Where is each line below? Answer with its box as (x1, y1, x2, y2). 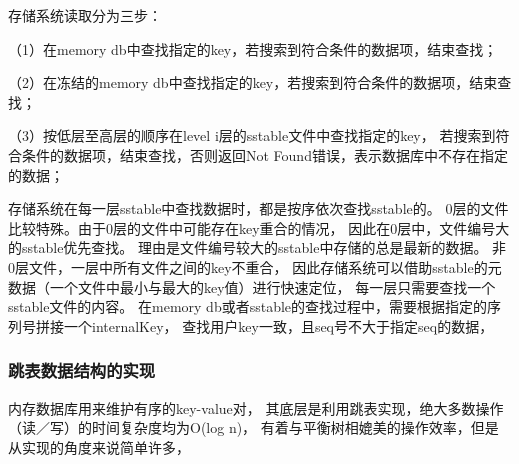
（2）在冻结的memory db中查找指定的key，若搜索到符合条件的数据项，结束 (8, 72, 498, 93)
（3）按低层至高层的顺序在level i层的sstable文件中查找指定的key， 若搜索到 (8, 125, 496, 146)
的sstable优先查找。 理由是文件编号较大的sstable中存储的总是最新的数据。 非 (8, 237, 507, 258)
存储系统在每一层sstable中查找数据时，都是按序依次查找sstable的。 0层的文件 (8, 198, 509, 219)
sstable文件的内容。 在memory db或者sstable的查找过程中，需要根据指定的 (8, 296, 488, 317)
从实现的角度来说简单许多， (8, 436, 190, 457)
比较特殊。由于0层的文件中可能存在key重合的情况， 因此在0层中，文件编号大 (8, 217, 510, 238)
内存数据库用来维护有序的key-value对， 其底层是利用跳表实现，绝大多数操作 (8, 397, 504, 418)
